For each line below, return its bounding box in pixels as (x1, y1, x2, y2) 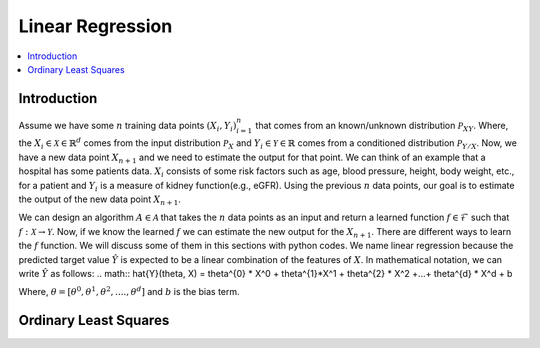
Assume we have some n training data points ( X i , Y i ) (18, 119, 237, 134)
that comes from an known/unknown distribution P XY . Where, (255, 119, 509, 134)
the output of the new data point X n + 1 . (18, 193, 182, 207)
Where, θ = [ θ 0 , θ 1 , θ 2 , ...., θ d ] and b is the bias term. (18, 285, 240, 298)
